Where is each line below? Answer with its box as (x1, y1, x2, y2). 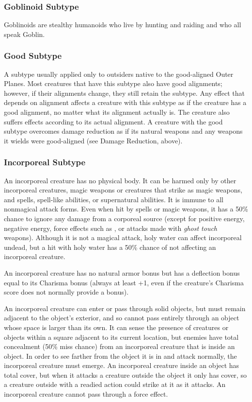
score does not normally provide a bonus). (4, 287, 129, 297)
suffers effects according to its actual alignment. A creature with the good (4, 116, 223, 126)
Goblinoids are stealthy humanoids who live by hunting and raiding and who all (4, 19, 241, 30)
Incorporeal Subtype (4, 156, 86, 168)
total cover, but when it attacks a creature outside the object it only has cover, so (4, 369, 247, 380)
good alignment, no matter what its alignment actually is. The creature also (4, 107, 230, 117)
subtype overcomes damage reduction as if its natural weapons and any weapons (4, 126, 243, 136)
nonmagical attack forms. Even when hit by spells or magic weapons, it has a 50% (4, 204, 248, 214)
